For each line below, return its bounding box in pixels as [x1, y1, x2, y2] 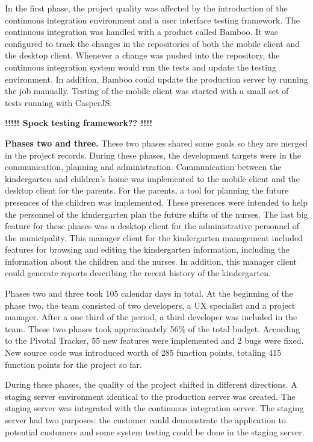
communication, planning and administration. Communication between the [5, 160, 282, 173]
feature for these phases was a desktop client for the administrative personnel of [5, 219, 300, 232]
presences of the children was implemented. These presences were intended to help [5, 195, 308, 208]
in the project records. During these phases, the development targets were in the [5, 148, 301, 161]
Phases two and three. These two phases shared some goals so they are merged [5, 136, 308, 149]
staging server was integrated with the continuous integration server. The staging [5, 402, 304, 414]
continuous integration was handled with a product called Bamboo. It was [5, 25, 278, 38]
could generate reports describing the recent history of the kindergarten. [5, 267, 271, 279]
